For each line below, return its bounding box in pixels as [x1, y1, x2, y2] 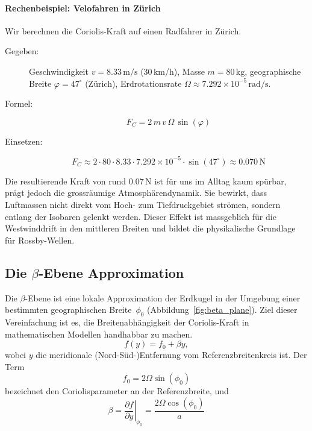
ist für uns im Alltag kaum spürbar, [154, 174, 287, 187]
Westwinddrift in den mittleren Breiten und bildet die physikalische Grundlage [5, 222, 296, 234]
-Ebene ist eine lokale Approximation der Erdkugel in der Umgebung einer [25, 291, 301, 304]
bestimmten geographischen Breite [5, 303, 132, 316]
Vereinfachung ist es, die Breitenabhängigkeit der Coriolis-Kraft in [5, 316, 249, 329]
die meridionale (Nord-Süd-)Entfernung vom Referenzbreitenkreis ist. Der [36, 348, 307, 361]
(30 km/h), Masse [140, 64, 205, 77]
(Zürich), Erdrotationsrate [85, 77, 182, 89]
